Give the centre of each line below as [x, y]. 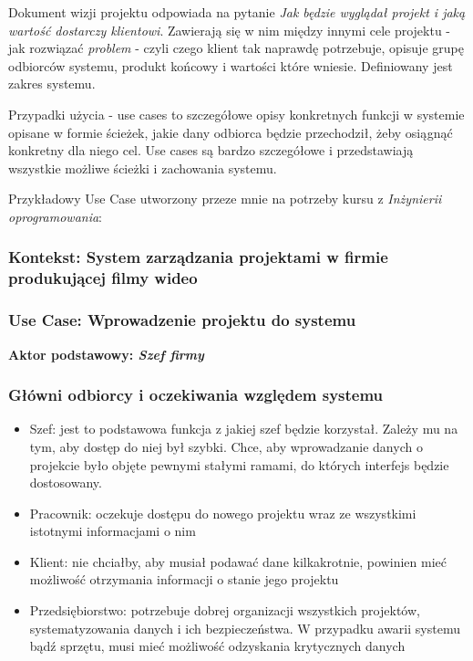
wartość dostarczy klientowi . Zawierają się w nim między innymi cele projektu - [230, 30]
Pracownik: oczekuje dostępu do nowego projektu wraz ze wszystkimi [223, 513]
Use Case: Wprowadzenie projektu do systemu [182, 320]
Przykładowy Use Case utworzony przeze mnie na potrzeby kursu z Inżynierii [225, 199]
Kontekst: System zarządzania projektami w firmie [198, 257]
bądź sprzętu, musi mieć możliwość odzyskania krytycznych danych [217, 646]
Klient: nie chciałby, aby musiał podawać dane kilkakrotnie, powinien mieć [238, 561]
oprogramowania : [56, 216]
